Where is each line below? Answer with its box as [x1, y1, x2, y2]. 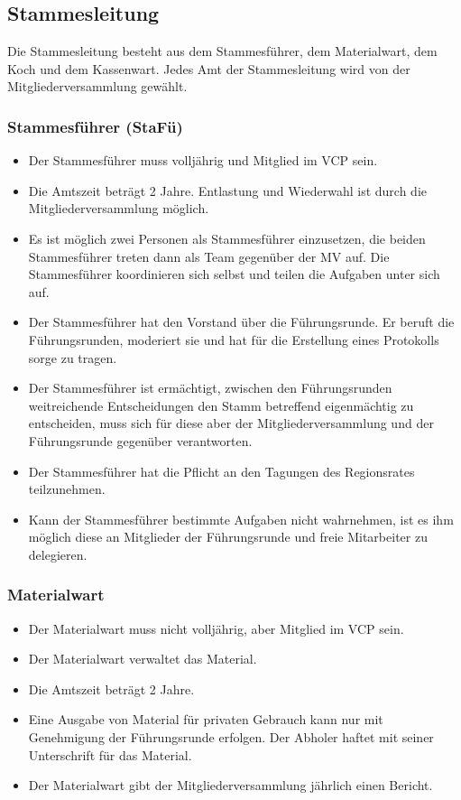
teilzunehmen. [28, 479, 106, 498]
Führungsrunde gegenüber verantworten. [28, 431, 253, 450]
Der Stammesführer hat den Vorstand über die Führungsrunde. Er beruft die [28, 312, 455, 331]
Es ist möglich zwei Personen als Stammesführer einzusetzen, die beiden [28, 228, 426, 247]
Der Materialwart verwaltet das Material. [28, 649, 257, 668]
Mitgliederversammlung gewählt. [7, 77, 188, 96]
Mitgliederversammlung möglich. [28, 199, 209, 218]
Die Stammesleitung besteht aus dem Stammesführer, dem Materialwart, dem [7, 42, 438, 60]
